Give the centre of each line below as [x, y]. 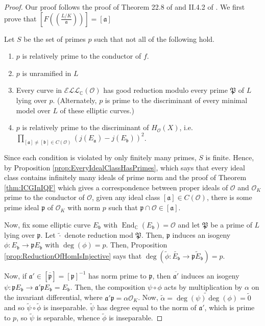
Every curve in [39, 90]
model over [33, 110]
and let [189, 224]
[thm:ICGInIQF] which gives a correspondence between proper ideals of [116, 187]
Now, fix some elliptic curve [47, 224]
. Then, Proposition [137, 245]
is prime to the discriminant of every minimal [176, 100]
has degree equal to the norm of [147, 307]
